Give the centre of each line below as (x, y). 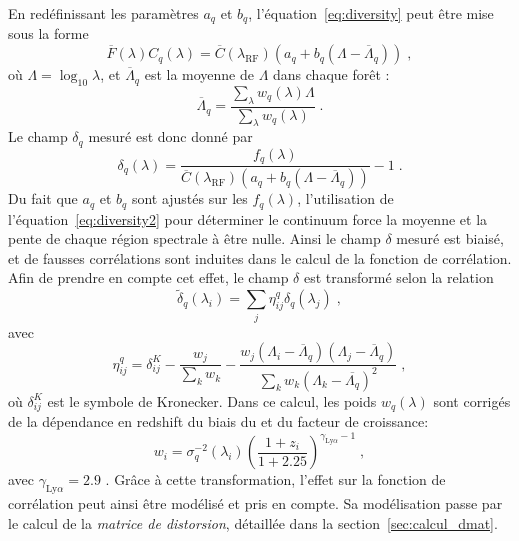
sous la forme (48, 33)
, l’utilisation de (345, 198)
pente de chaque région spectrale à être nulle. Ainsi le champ (194, 238)
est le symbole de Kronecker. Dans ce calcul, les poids (212, 400)
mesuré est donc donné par (170, 136)
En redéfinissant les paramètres (103, 13)
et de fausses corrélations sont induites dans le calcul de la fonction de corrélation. (260, 257)
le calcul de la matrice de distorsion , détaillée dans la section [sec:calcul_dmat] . (253, 522)
